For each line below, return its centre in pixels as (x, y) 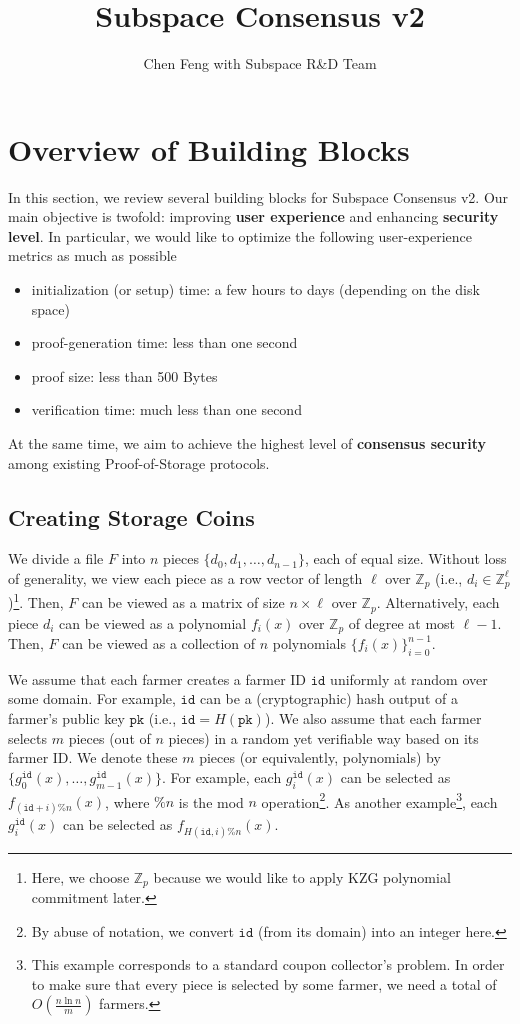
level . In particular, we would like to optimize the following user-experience (240, 235)
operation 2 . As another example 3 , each (379, 800)
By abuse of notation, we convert (132, 930)
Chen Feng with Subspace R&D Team (260, 63)
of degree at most (402, 622)
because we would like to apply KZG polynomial (302, 876)
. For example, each (221, 776)
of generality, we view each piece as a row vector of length (185, 577)
